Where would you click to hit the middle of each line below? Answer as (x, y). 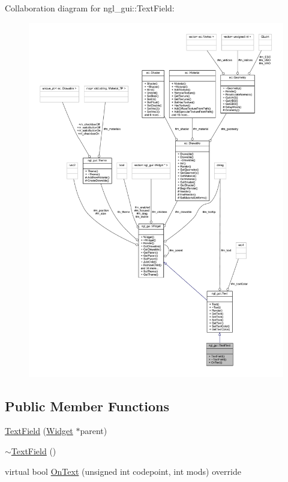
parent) (94, 431)
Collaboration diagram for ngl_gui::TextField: (90, 8)
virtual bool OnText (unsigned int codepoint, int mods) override (123, 471)
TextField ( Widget (39, 431)
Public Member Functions (87, 406)
